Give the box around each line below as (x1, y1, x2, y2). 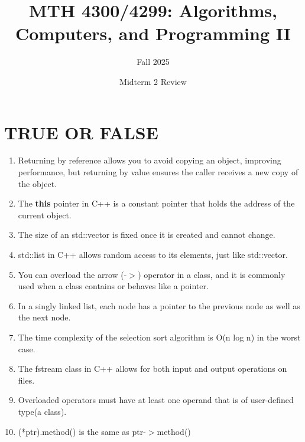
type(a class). (18, 405, 67, 417)
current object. (18, 208, 72, 221)
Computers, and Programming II (15, 21, 291, 45)
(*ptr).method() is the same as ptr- (18, 425, 146, 437)
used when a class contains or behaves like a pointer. (18, 280, 209, 292)
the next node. (18, 311, 71, 323)
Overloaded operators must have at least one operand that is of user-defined (18, 394, 294, 406)
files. (18, 374, 35, 386)
